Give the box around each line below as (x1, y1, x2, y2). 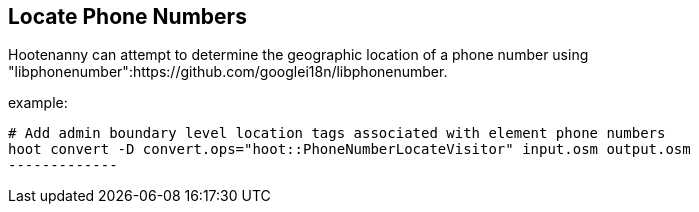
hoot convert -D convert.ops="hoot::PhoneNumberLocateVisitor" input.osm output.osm (8, 141, 691, 158)
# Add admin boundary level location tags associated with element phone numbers (8, 125, 666, 142)
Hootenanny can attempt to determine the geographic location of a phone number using (8, 46, 589, 64)
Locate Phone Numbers (8, 4, 247, 29)
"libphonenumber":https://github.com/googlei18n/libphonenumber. (8, 63, 448, 81)
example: (8, 94, 68, 112)
